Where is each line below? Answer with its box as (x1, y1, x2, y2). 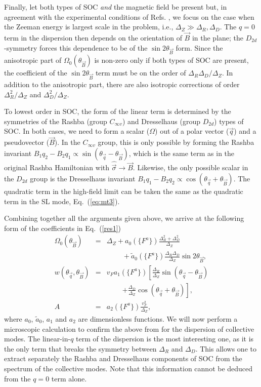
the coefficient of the (4, 67, 67, 78)
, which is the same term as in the (128, 147, 235, 158)
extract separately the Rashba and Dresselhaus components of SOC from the (4, 353, 242, 364)
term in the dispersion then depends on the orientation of (4, 32, 182, 43)
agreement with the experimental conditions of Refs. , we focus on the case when (4, 11, 254, 22)
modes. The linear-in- (4, 333, 71, 344)
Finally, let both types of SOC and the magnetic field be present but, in (4, 2, 227, 12)
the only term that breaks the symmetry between (4, 343, 157, 354)
